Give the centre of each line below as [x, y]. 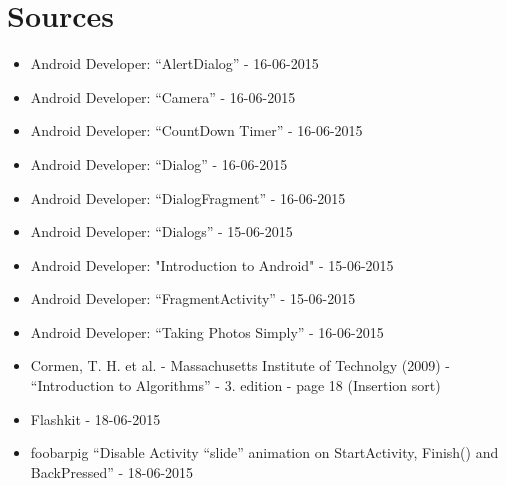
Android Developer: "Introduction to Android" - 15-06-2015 [212, 264]
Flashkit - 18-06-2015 [95, 418]
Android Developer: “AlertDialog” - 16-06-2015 [174, 63]
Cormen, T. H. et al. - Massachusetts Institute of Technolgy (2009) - [240, 365]
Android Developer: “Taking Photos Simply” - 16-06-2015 [207, 331]
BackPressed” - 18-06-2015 [112, 471]
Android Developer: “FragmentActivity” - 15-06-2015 [193, 298]
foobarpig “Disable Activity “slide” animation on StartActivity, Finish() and [264, 452]
